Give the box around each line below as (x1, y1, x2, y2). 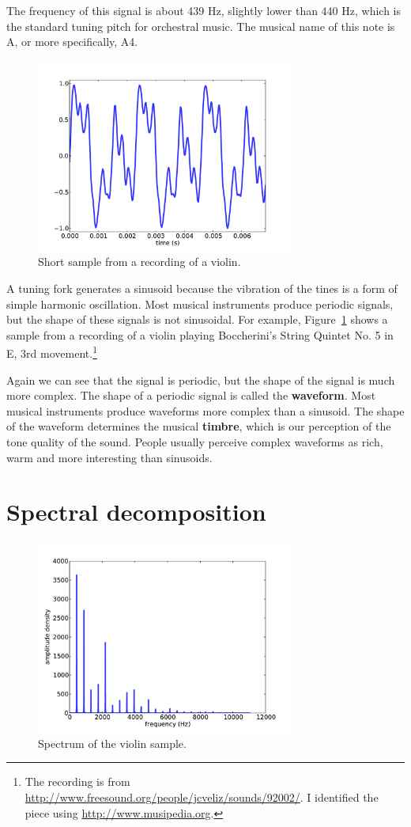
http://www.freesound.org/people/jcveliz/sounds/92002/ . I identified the (25, 789, 379, 806)
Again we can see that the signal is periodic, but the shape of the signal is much (6, 371, 395, 388)
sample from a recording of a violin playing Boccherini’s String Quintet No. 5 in (6, 326, 394, 343)
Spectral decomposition (6, 495, 266, 528)
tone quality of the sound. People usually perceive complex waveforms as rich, (6, 433, 383, 450)
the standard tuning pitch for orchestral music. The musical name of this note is (6, 17, 395, 34)
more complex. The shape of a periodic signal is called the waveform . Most (6, 387, 376, 404)
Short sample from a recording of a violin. (38, 253, 241, 270)
